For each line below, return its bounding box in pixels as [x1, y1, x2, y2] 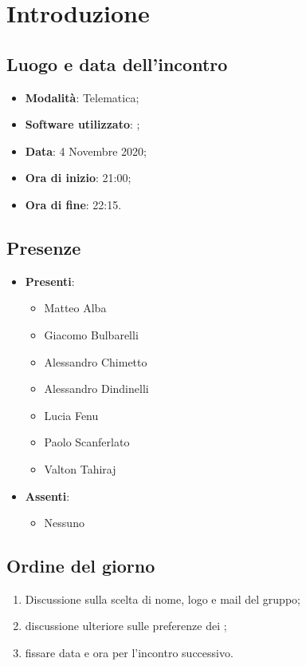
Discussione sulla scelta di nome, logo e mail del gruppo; [25, 590, 300, 607]
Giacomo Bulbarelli [44, 326, 139, 343]
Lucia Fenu [44, 406, 99, 423]
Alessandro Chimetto [44, 353, 147, 370]
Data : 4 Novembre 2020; [25, 142, 147, 159]
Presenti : [25, 272, 75, 289]
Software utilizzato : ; [25, 116, 140, 133]
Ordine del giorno [6, 553, 155, 578]
